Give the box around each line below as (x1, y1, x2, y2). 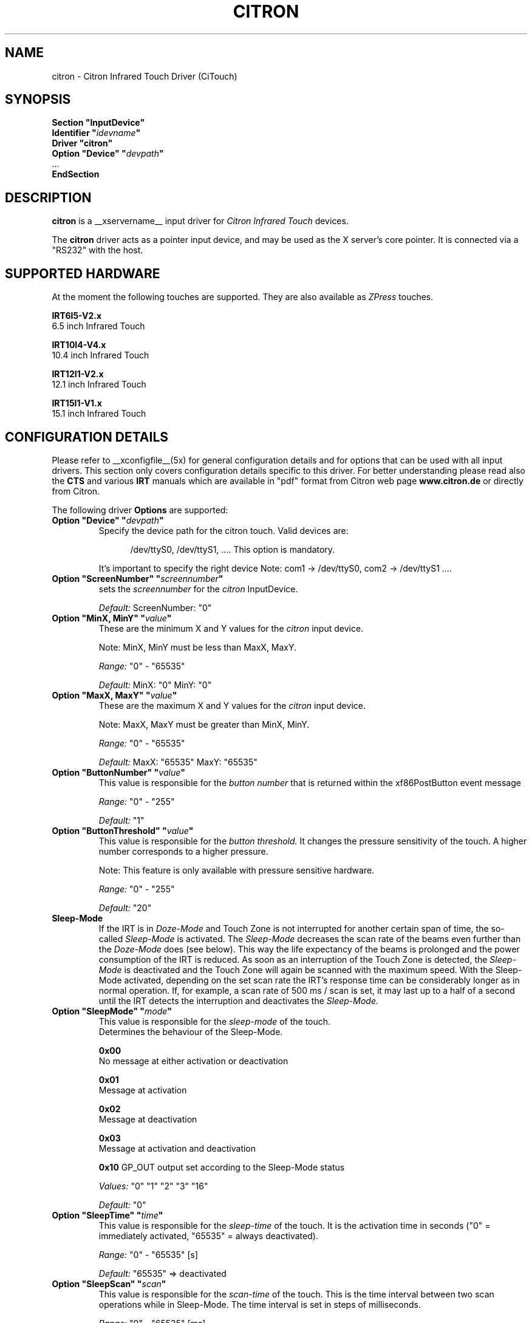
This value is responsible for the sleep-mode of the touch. (98, 1016, 331, 1027)
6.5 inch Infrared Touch (52, 321, 145, 332)
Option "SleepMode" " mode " (52, 1005, 172, 1016)
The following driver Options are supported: (52, 504, 228, 515)
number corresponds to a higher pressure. (98, 846, 268, 856)
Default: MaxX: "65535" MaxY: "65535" (98, 756, 257, 767)
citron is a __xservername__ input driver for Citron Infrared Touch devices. (52, 216, 349, 227)
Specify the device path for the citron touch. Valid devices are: (98, 525, 349, 536)
